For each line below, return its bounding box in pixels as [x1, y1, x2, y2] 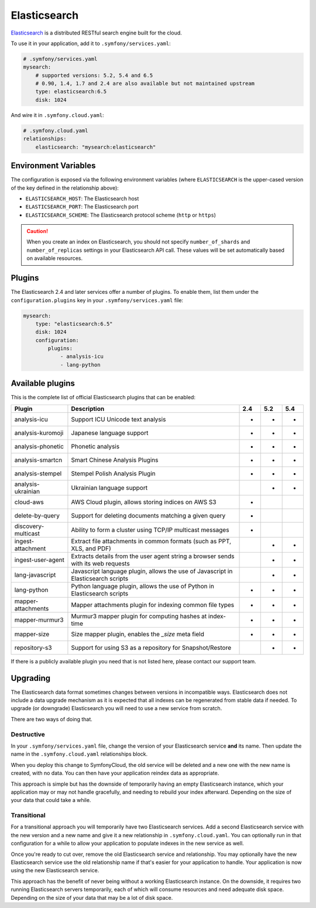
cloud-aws [14, 498, 44, 506]
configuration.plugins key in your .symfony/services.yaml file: [11, 296, 184, 304]
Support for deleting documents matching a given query [71, 511, 226, 519]
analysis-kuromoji [14, 429, 64, 437]
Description [71, 405, 105, 413]
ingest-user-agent [14, 556, 64, 564]
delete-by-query [14, 511, 60, 519]
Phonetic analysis [71, 442, 120, 450]
